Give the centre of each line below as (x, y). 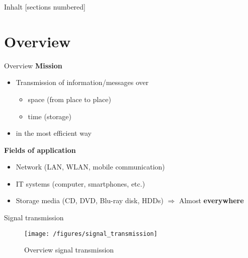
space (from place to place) (69, 99)
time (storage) (50, 116)
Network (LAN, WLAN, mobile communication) (90, 167)
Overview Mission (33, 65)
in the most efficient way (54, 133)
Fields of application (40, 150)
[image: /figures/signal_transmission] (91, 234)
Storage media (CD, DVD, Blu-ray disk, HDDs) (90, 200)
